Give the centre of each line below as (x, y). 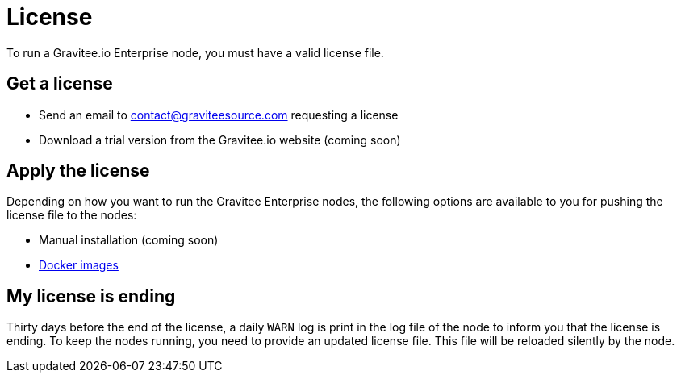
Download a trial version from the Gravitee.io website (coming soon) (220, 140)
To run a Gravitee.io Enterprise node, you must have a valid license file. (195, 52)
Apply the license (78, 171)
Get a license (60, 84)
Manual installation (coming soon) (129, 240)
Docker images (79, 265)
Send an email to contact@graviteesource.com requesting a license (219, 115)
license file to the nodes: (72, 215)
